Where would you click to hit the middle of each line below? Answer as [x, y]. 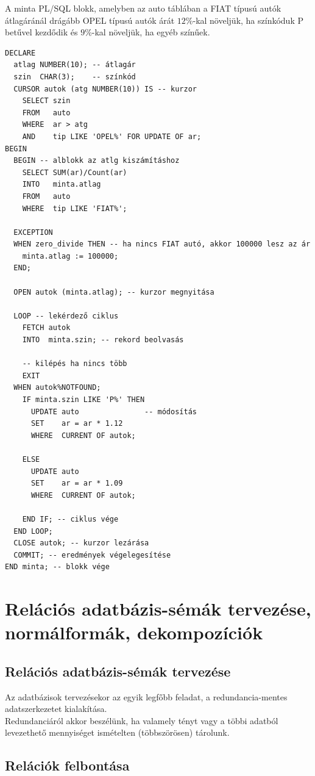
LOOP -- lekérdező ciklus [66, 316]
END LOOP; [33, 531]
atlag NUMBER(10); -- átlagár [75, 65]
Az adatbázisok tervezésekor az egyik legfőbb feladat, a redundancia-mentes [146, 696]
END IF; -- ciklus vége [70, 519]
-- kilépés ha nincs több [75, 364]
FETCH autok [46, 328]
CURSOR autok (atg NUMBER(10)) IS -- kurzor [105, 89]
